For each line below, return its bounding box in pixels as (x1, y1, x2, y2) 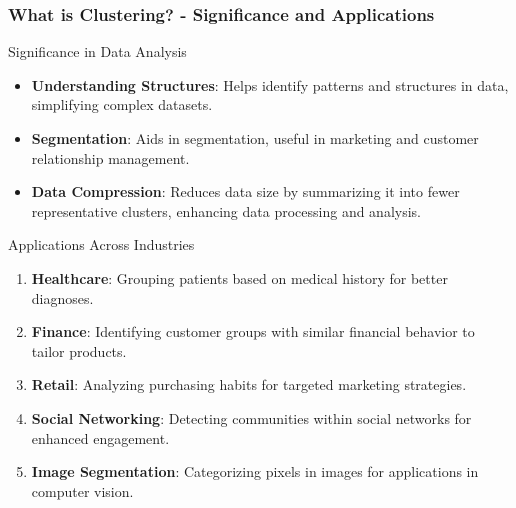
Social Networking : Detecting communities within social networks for (31, 407, 472, 428)
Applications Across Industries (8, 234, 195, 255)
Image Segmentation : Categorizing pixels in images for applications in (31, 461, 479, 482)
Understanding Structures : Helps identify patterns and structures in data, (31, 74, 509, 95)
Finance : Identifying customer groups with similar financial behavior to (31, 321, 475, 342)
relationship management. (31, 147, 190, 168)
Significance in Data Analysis (8, 41, 187, 62)
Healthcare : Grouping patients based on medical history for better (31, 267, 448, 288)
